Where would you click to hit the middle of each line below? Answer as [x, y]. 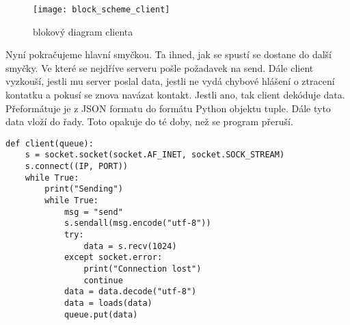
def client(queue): [50, 143]
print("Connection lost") [143, 269]
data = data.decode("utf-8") [130, 292]
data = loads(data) [108, 303]
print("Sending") [84, 189]
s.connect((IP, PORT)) [76, 167]
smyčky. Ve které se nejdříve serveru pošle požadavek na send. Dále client [160, 67]
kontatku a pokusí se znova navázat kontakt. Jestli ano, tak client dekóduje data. [175, 95]
